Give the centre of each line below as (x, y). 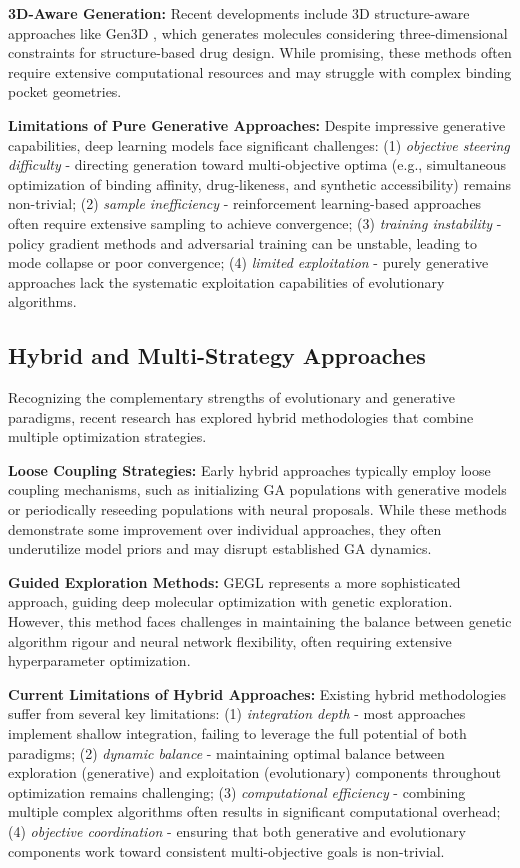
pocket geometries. (65, 91)
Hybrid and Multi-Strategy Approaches (217, 355)
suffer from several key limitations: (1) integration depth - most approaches (237, 713)
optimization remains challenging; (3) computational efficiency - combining (237, 791)
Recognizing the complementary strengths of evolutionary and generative (231, 397)
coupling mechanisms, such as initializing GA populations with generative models (257, 489)
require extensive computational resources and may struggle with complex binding (260, 71)
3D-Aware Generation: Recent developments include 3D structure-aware (239, 13)
